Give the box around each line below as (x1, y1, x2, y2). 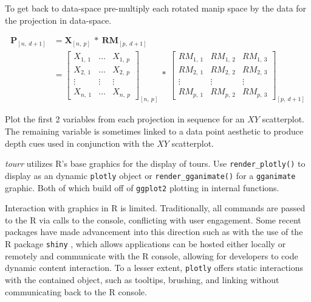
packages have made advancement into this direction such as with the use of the (5, 225, 303, 238)
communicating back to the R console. (5, 285, 147, 298)
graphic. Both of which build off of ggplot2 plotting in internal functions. (5, 181, 279, 194)
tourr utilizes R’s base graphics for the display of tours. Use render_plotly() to (5, 157, 306, 170)
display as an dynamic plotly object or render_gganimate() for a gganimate (5, 169, 296, 181)
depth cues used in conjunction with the (5, 136, 154, 149)
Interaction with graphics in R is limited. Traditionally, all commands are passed (5, 202, 306, 214)
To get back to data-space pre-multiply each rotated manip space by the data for (5, 2, 307, 14)
